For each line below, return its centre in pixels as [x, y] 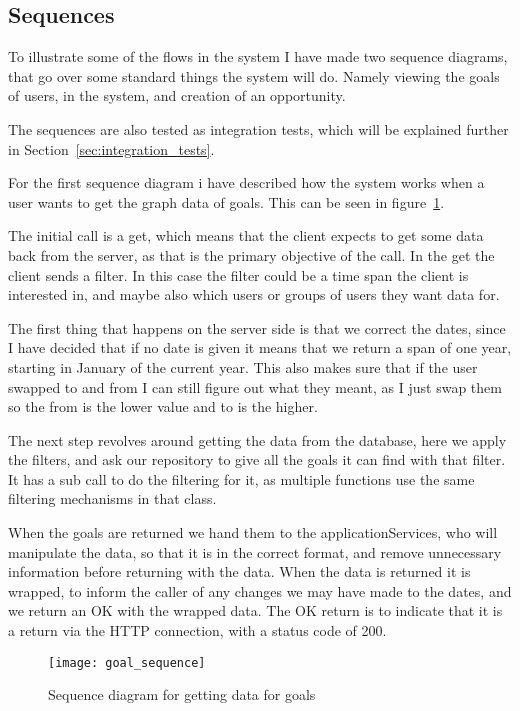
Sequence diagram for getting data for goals [182, 694]
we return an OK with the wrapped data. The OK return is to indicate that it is [255, 610]
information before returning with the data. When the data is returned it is [239, 571]
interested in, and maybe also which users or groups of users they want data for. [254, 294]
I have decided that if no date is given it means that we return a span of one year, [260, 347]
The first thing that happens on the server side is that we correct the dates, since [257, 327]
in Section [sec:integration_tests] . [111, 148]
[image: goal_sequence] [127, 662]
